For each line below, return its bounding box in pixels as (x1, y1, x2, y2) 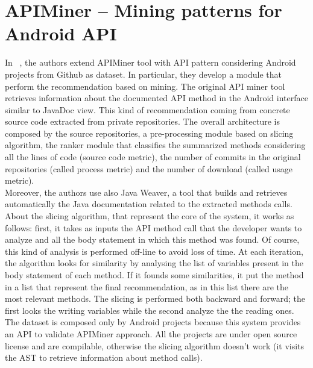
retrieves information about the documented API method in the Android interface (5, 92, 308, 104)
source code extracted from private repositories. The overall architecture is (5, 115, 280, 128)
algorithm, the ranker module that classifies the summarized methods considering (5, 139, 306, 151)
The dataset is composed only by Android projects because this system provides (5, 316, 301, 328)
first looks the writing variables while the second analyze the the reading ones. (5, 304, 294, 316)
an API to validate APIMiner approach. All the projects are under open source (5, 327, 297, 340)
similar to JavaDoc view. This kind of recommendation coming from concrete (5, 103, 290, 116)
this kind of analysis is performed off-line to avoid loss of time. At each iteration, (5, 245, 303, 257)
